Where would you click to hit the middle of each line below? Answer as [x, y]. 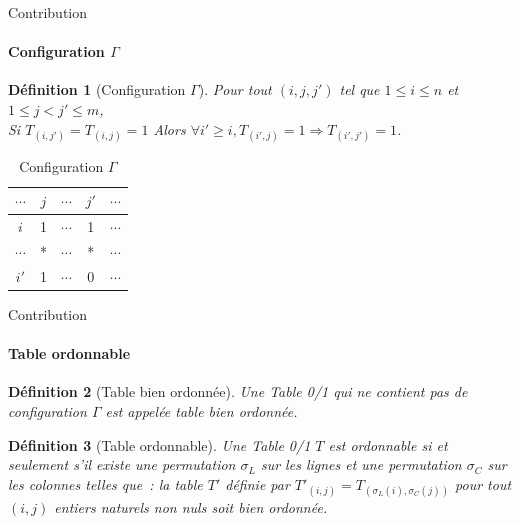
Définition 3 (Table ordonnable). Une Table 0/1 [159, 444]
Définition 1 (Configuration [97, 89]
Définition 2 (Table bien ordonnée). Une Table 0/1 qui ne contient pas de [238, 391]
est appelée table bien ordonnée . [201, 410]
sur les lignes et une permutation [361, 464]
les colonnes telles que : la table [105, 483]
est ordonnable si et [388, 444]
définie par [257, 483]
